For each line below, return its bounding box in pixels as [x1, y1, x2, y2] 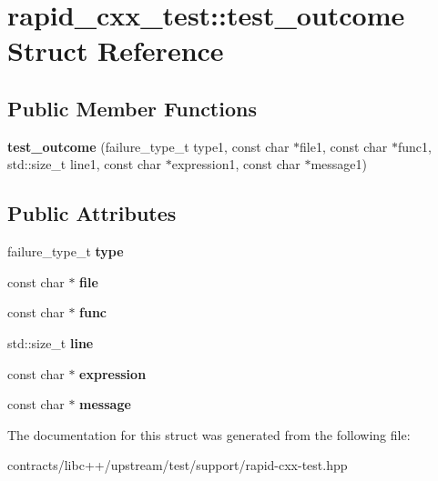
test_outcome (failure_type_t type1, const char [7, 136, 290, 155]
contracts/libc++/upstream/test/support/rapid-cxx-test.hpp [7, 456, 348, 475]
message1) [311, 155, 368, 174]
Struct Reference [7, 32, 224, 69]
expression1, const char [171, 155, 300, 174]
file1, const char [300, 136, 388, 155]
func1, [397, 136, 432, 155]
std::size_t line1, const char [7, 155, 162, 174]
